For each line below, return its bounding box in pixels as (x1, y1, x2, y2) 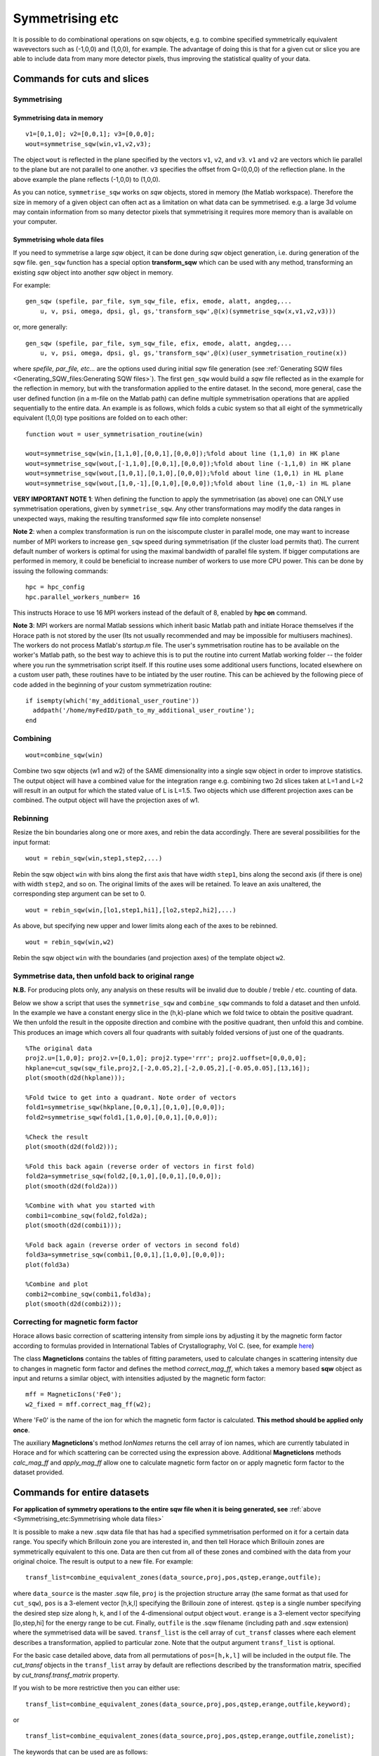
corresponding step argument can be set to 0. (13, 889, 147, 898)
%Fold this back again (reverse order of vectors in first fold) (25, 1162, 255, 1170)
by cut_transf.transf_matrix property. (13, 1670, 119, 1679)
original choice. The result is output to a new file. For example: (13, 1557, 193, 1566)
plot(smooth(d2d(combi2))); (25, 1300, 122, 1308)
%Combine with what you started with (25, 1202, 156, 1210)
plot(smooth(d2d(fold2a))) (25, 1182, 119, 1190)
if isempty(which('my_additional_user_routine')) (25, 697, 200, 705)
